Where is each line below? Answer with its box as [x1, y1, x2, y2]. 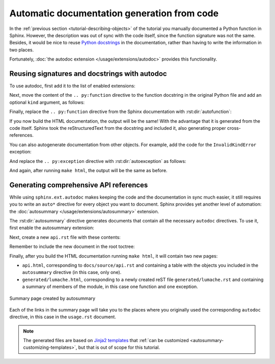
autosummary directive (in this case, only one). [22, 269, 122, 275]
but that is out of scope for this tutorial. [78, 344, 160, 351]
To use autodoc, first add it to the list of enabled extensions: [9, 83, 135, 89]
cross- [227, 125, 241, 131]
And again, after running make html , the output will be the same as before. [9, 167, 168, 173]
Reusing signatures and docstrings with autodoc [9, 69, 168, 78]
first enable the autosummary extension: [9, 225, 94, 231]
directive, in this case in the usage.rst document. [9, 314, 117, 320]
